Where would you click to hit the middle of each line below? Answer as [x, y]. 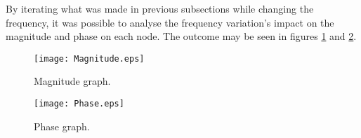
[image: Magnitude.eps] [89, 58]
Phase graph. [62, 126]
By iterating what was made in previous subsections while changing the [160, 8]
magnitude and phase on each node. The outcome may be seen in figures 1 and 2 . [181, 36]
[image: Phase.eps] [79, 104]
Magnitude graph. [72, 81]
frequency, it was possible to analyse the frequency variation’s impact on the [170, 22]
